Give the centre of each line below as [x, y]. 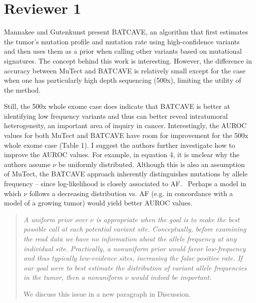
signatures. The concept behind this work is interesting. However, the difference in [128, 60]
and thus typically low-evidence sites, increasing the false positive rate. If [133, 258]
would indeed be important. [171, 277]
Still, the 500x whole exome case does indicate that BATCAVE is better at [117, 106]
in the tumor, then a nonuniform [73, 277]
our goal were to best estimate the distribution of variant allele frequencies [135, 267]
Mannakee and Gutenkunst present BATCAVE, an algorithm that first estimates [126, 32]
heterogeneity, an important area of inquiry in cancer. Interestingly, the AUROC [125, 125]
